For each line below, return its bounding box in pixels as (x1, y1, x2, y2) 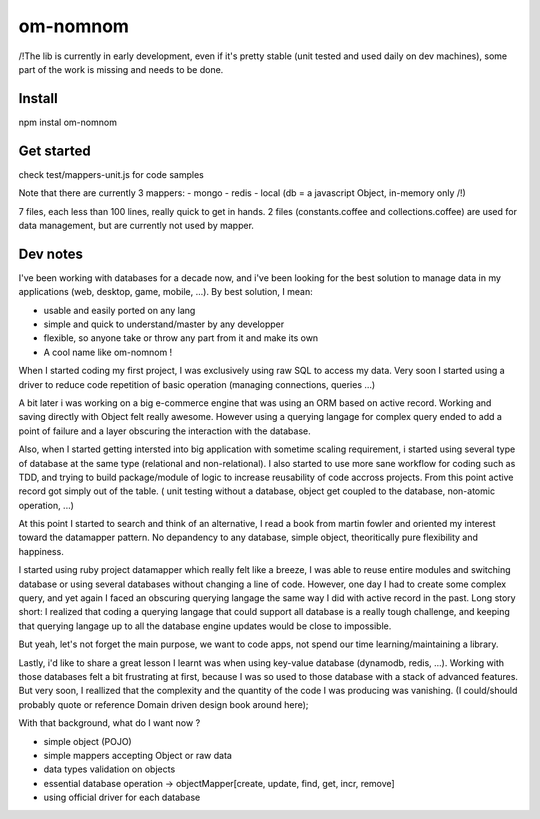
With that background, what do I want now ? (18, 717, 201, 729)
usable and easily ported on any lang (43, 304, 196, 316)
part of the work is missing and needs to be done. (18, 63, 224, 75)
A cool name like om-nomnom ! (43, 346, 173, 358)
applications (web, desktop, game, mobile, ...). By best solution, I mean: (18, 286, 314, 298)
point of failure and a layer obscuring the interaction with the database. (18, 425, 311, 437)
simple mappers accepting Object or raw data (43, 749, 232, 761)
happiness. (18, 545, 64, 557)
